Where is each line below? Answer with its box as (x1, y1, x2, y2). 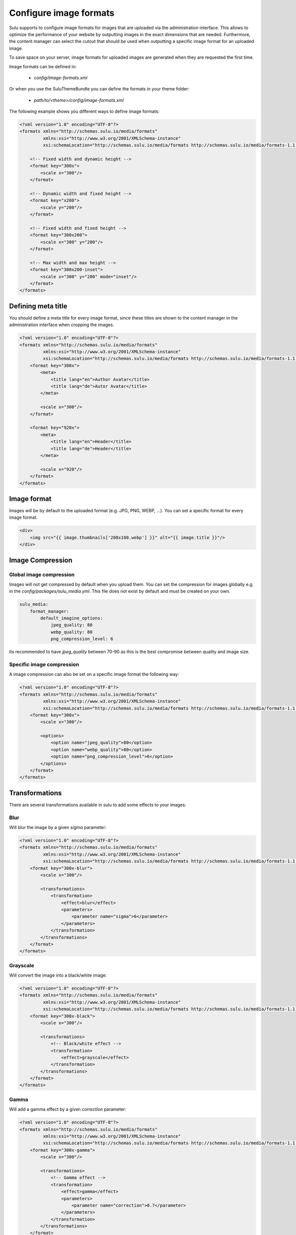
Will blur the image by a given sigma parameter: (9, 824, 107, 830)
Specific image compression (9, 661, 79, 668)
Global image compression (9, 571, 75, 578)
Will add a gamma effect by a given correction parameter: (9, 1107, 127, 1112)
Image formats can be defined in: (9, 63, 76, 69)
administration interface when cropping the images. (9, 322, 114, 328)
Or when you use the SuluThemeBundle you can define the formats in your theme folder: (9, 86, 189, 92)
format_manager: (30, 608, 69, 614)
